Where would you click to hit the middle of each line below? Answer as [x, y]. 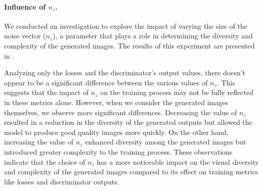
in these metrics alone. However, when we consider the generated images [116, 102]
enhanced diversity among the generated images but [166, 142]
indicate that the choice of [45, 161]
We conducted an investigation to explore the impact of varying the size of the [126, 26]
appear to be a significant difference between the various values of [106, 82]
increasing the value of [39, 142]
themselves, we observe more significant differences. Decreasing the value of [121, 112]
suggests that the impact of [47, 92]
